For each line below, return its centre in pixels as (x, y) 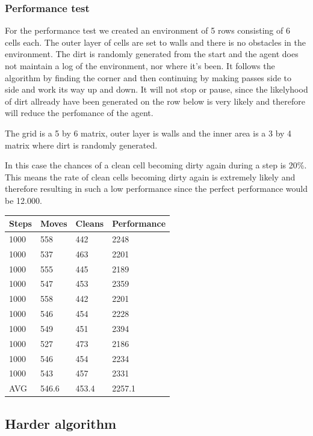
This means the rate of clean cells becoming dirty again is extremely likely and (150, 177)
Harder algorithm (61, 423)
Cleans (90, 223)
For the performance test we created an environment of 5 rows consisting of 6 (147, 30)
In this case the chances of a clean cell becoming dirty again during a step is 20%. (156, 165)
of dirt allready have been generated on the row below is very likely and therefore (155, 101)
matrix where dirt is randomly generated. (81, 145)
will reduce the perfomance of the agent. (79, 113)
